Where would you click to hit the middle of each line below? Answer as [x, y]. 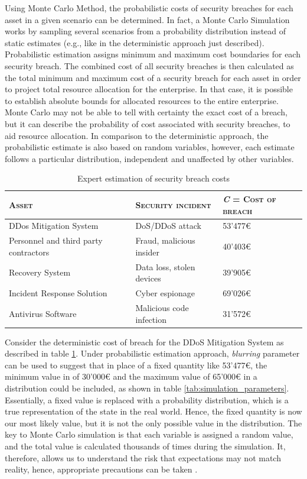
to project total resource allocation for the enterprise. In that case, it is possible [149, 89]
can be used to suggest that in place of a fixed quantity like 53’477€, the [136, 365]
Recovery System [40, 272]
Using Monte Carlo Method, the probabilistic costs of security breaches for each [149, 8]
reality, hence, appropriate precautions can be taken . [101, 469]
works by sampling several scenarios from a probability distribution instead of [146, 31]
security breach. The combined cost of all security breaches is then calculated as [149, 65]
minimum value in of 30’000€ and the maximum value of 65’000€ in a [131, 376]
